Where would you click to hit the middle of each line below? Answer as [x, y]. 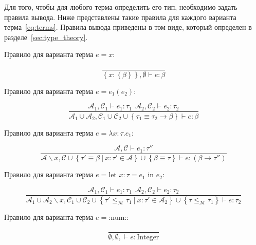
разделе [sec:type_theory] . [46, 37]
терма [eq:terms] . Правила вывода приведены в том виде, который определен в [128, 27]
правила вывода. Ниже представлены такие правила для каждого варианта [120, 17]
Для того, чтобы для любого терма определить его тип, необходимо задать [121, 7]
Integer [148, 238]
